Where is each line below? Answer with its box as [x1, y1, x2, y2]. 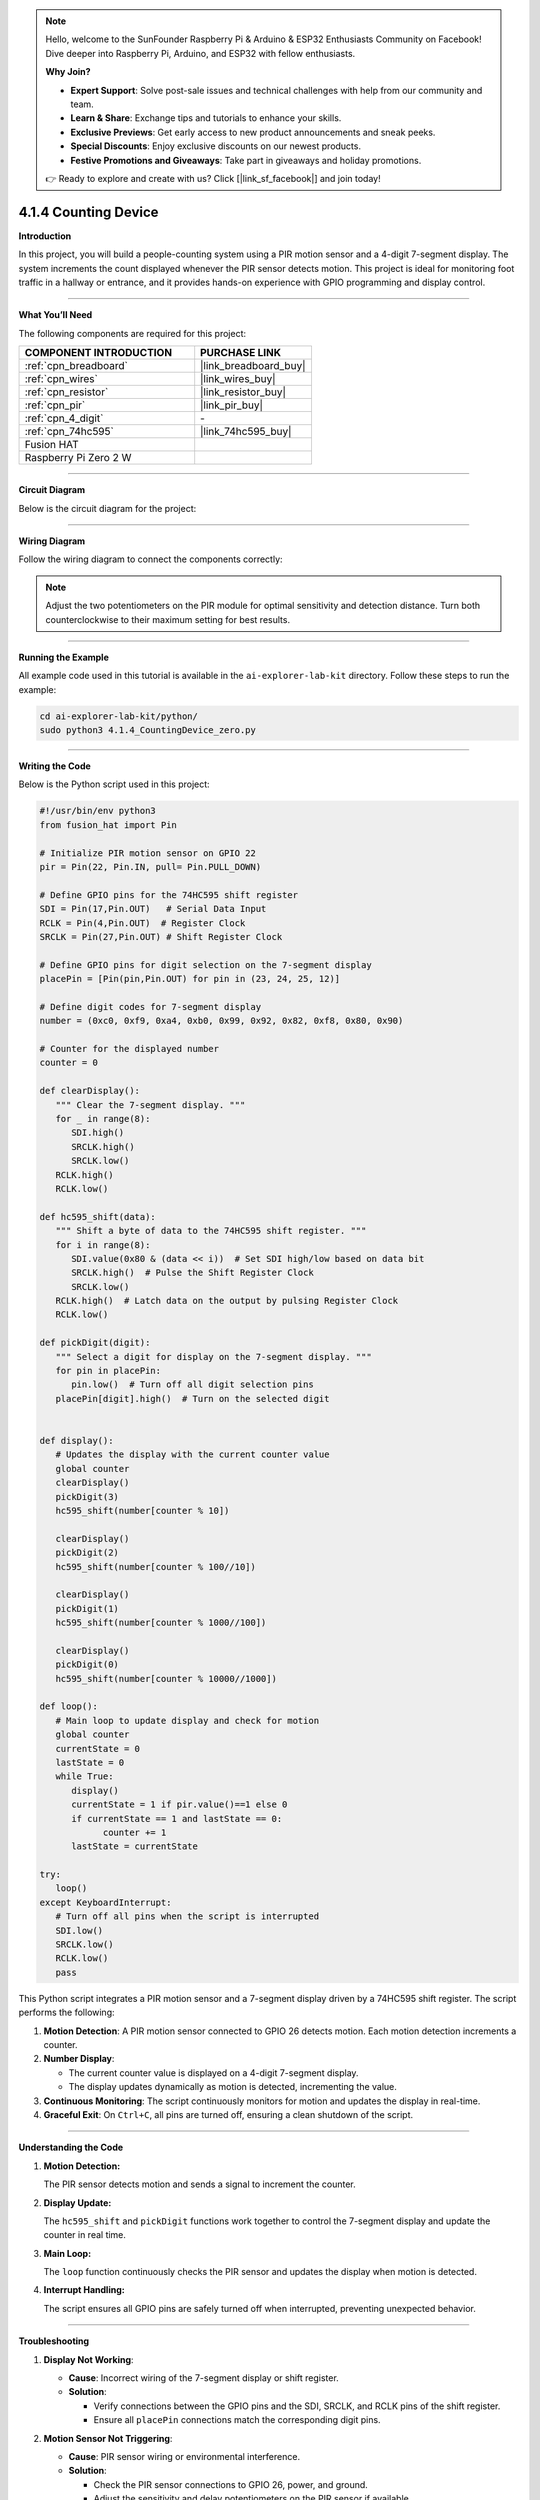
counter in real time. [43, 2229, 127, 2241]
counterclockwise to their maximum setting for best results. [45, 613, 290, 625]
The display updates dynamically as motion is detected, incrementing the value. [68, 2081, 397, 2093]
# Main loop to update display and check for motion [55, 1715, 320, 1726]
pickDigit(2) [55, 1547, 120, 1559]
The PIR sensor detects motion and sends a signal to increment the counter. [43, 2178, 356, 2190]
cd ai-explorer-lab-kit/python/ [39, 710, 199, 722]
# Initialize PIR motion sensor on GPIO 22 [39, 847, 257, 859]
